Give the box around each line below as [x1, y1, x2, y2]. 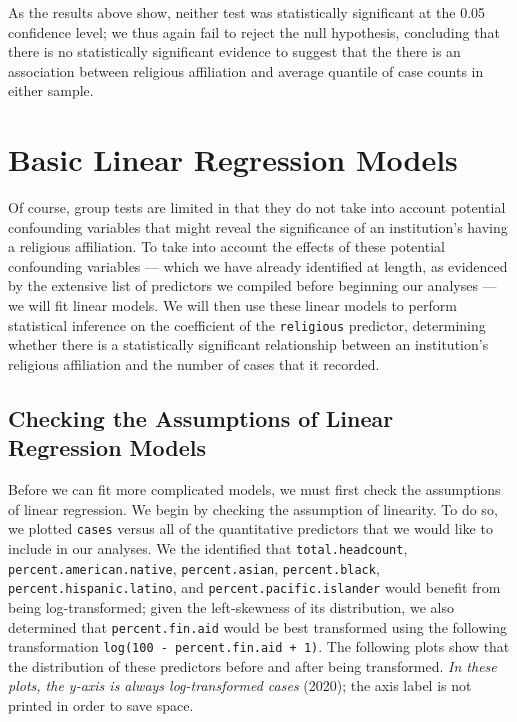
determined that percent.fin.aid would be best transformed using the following [8, 616, 507, 637]
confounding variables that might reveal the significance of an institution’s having [8, 216, 508, 237]
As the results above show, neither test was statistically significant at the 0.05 [8, 2, 486, 22]
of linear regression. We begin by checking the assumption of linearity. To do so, [8, 498, 498, 519]
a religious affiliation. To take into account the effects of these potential [8, 236, 445, 257]
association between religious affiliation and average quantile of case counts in [8, 60, 484, 81]
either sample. [8, 80, 94, 101]
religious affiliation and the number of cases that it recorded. [8, 353, 380, 374]
